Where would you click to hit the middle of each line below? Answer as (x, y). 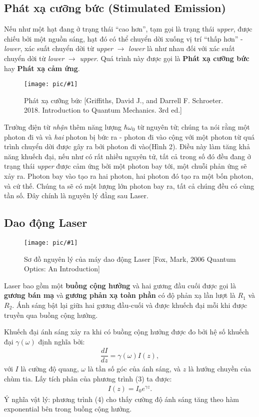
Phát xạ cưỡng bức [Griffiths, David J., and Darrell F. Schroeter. (124, 100)
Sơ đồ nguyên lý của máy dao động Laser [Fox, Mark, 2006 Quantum (130, 259)
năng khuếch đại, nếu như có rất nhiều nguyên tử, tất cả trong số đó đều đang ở (127, 156)
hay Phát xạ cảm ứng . (42, 68)
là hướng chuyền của (220, 369)
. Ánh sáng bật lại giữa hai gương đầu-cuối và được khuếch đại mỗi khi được (130, 305)
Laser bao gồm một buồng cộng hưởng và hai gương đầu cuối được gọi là (120, 285)
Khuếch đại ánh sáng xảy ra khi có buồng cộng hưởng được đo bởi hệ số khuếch (126, 332)
